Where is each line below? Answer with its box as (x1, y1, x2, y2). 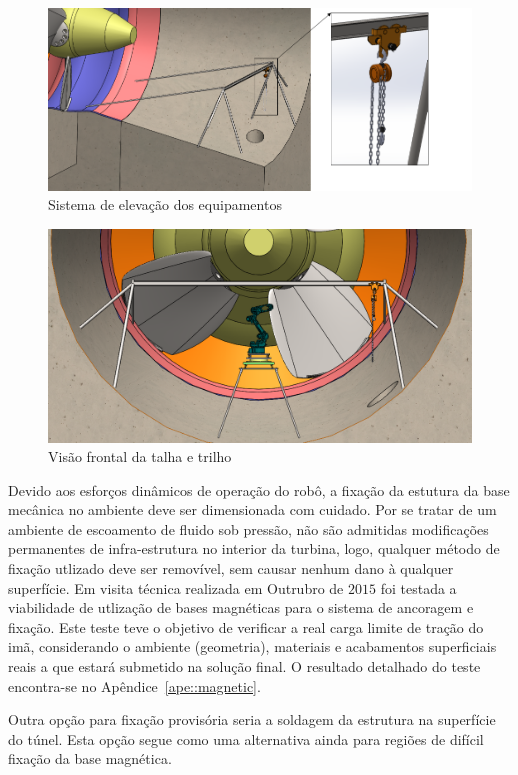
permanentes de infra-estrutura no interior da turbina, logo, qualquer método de (8, 538, 500, 559)
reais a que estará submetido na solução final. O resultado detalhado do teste (8, 656, 481, 677)
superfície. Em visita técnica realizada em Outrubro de (8, 577, 344, 598)
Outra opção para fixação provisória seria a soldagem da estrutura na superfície (8, 709, 496, 730)
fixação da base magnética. (8, 748, 172, 769)
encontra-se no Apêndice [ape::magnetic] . (8, 675, 261, 696)
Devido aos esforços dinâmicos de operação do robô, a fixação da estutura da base (8, 479, 510, 500)
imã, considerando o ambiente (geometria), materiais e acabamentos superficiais (8, 636, 497, 657)
